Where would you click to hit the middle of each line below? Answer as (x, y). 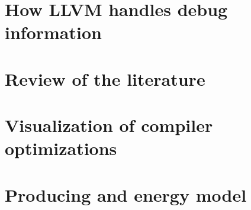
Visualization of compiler (109, 125)
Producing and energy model (126, 194)
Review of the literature (105, 78)
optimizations (61, 148)
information (53, 32)
